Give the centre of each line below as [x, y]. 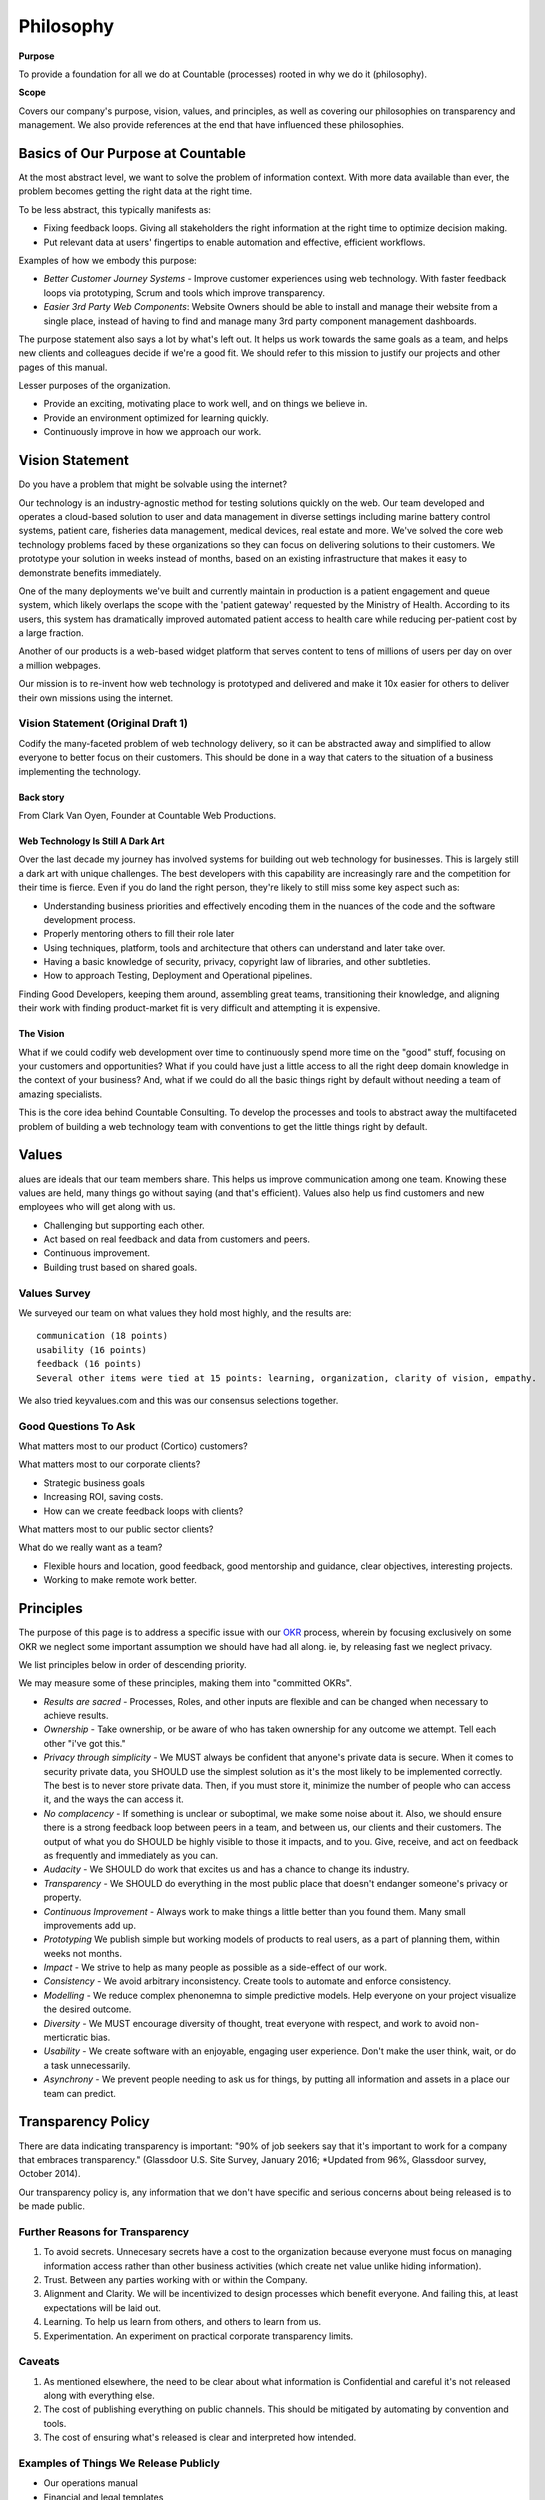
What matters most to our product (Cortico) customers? [133, 1446]
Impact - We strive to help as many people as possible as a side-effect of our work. [215, 1967]
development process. [89, 919]
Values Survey [54, 1293]
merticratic [66, 2037]
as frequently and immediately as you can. [131, 1855]
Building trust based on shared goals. [120, 1267]
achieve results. [76, 1716]
